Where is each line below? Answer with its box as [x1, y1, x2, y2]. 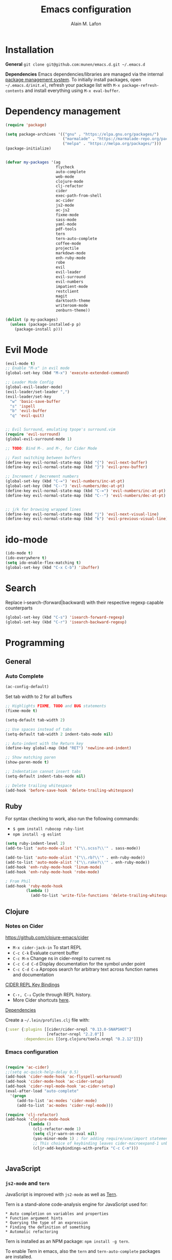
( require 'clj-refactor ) [5, 1112, 58, 1117]
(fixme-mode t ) [5, 708, 38, 714]
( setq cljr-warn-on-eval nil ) [32, 1132, 97, 1137]
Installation [5, 44, 54, 55]
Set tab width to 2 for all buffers [5, 694, 73, 700]
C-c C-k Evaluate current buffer [12, 950, 79, 956]
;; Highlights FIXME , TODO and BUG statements [5, 703, 106, 709]
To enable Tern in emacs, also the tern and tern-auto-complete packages [5, 1248, 160, 1254]
